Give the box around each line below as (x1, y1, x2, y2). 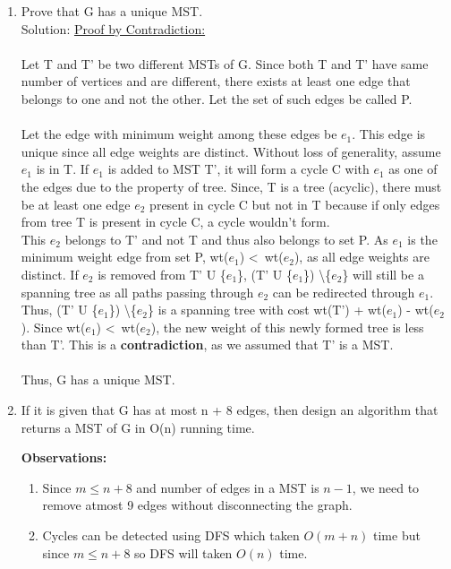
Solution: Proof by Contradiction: (21, 19, 206, 38)
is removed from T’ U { (98, 264, 226, 283)
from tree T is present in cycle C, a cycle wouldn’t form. (21, 212, 330, 231)
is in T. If (36, 159, 89, 178)
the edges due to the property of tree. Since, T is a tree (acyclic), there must (21, 177, 442, 195)
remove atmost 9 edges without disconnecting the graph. (42, 496, 353, 514)
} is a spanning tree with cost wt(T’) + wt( (147, 300, 387, 319)
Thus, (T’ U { (21, 300, 98, 319)
